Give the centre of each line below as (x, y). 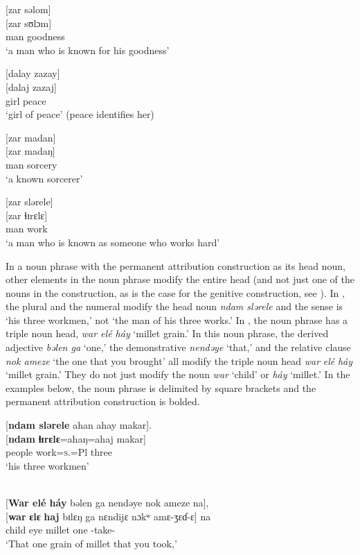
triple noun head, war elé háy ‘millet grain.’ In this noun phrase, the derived (167, 333)
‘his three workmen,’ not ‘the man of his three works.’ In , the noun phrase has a (177, 319)
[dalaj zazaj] (31, 86)
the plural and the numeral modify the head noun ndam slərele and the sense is (174, 306)
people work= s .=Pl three (59, 452)
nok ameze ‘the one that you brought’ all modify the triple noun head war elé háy (179, 360)
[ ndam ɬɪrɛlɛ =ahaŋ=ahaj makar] (76, 438)
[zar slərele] (29, 202)
